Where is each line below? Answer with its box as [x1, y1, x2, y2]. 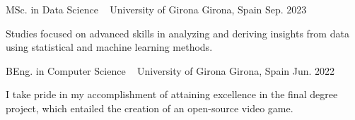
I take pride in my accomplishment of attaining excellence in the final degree [6, 87, 338, 102]
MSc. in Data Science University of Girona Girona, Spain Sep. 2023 [6, 2, 307, 16]
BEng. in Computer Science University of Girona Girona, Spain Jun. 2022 [6, 63, 335, 78]
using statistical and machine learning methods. [6, 40, 213, 54]
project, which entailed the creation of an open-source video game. [6, 100, 293, 115]
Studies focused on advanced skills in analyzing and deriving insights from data [6, 25, 349, 40]
